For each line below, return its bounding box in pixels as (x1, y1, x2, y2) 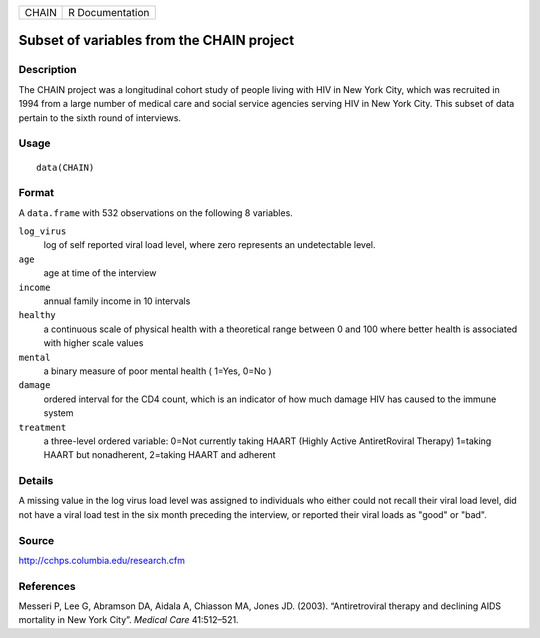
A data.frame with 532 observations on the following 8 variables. (18, 206, 294, 219)
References (18, 579, 76, 593)
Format (18, 186, 55, 200)
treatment (18, 421, 67, 433)
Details (18, 474, 54, 488)
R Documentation (68, 6, 150, 19)
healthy (18, 310, 57, 321)
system (43, 407, 74, 419)
